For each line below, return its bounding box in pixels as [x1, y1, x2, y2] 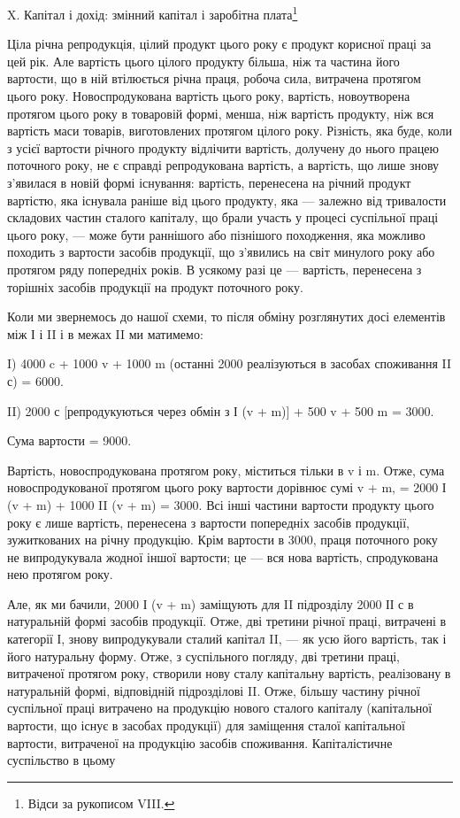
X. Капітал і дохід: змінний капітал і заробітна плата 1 [7, 3, 298, 23]
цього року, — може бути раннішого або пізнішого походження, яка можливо [7, 225, 425, 243]
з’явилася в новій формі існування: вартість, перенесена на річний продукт [7, 174, 411, 191]
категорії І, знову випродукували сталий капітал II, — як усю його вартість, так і [7, 629, 447, 648]
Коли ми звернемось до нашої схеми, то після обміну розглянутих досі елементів [7, 307, 446, 326]
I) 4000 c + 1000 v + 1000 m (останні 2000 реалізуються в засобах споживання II [7, 354, 452, 373]
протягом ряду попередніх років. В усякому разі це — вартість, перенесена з [7, 259, 422, 278]
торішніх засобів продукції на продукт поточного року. [7, 277, 303, 296]
